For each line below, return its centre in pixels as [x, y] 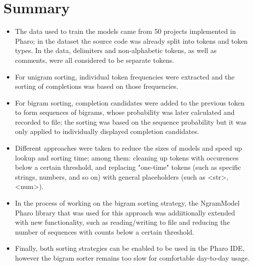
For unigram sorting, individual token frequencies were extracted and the [125, 76]
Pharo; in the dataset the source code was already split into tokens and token [131, 40]
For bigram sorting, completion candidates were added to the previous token [130, 102]
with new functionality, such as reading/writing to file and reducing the [122, 222]
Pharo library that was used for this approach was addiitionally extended [125, 212]
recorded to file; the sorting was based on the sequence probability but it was [131, 121]
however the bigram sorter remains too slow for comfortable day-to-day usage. [132, 258]
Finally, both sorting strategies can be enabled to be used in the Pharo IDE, [130, 248]
